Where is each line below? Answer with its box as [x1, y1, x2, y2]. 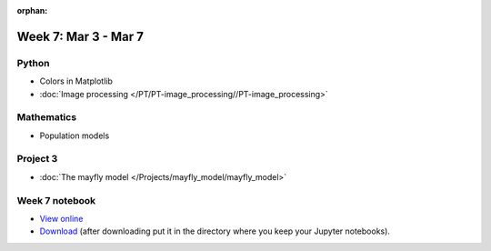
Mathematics [16, 111, 77, 124]
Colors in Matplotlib [39, 75, 113, 86]
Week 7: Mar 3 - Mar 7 [16, 28, 145, 45]
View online [39, 213, 84, 224]
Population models [39, 130, 110, 141]
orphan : [16, 5, 48, 15]
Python [16, 56, 50, 69]
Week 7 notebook [16, 194, 96, 206]
